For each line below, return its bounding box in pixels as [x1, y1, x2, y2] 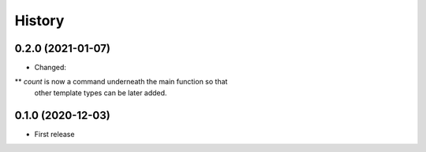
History [14, 12, 65, 29]
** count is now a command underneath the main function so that [14, 77, 228, 87]
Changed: [34, 63, 66, 72]
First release [34, 129, 75, 139]
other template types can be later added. [34, 87, 167, 98]
